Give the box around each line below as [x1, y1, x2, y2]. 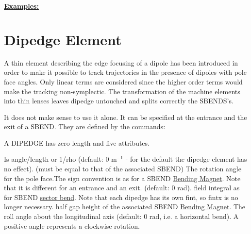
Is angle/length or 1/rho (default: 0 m [4, 154, 117, 164]
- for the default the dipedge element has [125, 154, 247, 164]
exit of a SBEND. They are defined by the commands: [4, 121, 166, 132]
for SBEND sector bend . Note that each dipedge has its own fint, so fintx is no [4, 192, 238, 202]
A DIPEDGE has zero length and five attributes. [4, 137, 150, 148]
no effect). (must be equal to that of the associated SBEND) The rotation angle [4, 164, 241, 174]
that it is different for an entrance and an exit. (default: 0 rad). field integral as [4, 183, 240, 193]
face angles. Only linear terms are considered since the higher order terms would [4, 76, 243, 86]
